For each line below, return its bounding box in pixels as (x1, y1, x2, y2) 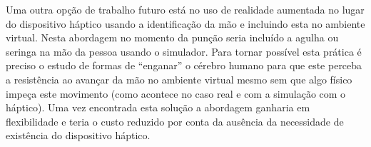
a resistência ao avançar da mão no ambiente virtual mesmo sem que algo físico (6, 71, 352, 86)
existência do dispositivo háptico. (6, 128, 151, 143)
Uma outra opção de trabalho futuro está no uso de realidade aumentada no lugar (6, 2, 365, 16)
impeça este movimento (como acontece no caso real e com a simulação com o (6, 86, 346, 101)
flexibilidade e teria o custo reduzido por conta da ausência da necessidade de (6, 113, 344, 128)
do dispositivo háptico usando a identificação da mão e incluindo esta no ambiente (6, 16, 365, 31)
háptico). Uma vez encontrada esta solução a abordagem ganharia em (6, 100, 310, 115)
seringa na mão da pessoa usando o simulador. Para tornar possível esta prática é (6, 44, 362, 59)
